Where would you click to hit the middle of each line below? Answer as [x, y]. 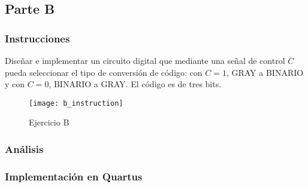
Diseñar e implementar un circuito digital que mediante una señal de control [145, 60]
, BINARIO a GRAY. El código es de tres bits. [135, 84]
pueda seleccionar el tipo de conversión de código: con [104, 72]
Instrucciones [37, 38]
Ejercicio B [49, 122]
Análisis [24, 148]
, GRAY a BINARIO [265, 72]
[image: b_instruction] [76, 103]
